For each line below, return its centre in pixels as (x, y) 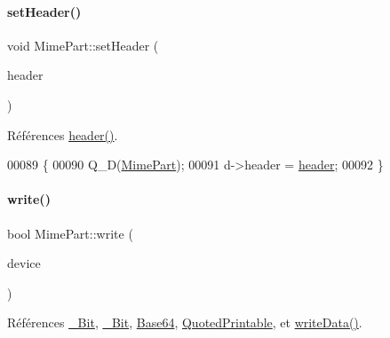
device (24, 263)
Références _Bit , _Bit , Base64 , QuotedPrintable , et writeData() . (185, 322)
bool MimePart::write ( (70, 233)
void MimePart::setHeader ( (83, 45)
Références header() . (63, 134)
